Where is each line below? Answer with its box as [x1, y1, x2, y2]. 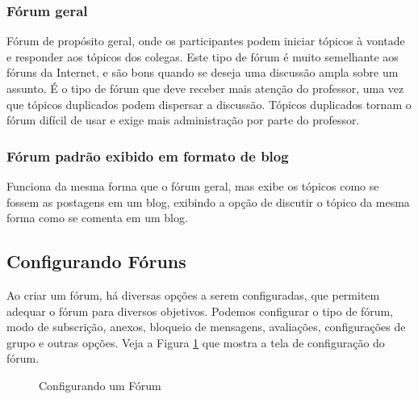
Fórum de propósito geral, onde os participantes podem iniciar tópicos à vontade [6, 32, 405, 49]
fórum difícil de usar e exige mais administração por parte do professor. [6, 111, 360, 128]
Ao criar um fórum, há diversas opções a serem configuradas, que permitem [6, 286, 380, 303]
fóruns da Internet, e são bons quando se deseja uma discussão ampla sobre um [6, 64, 399, 81]
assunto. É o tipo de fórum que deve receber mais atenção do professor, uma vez [6, 80, 404, 96]
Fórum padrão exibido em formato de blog [6, 145, 289, 166]
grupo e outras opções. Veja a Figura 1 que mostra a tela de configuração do [6, 334, 385, 351]
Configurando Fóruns [6, 249, 186, 274]
